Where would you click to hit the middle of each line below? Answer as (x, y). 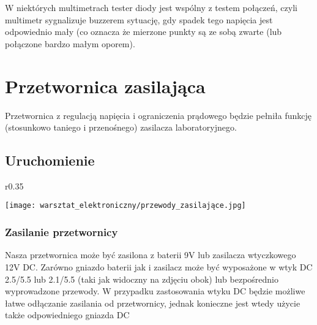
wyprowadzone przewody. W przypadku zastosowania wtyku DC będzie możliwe (155, 291)
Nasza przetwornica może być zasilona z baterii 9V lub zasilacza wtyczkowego (151, 255)
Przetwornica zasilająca (105, 86)
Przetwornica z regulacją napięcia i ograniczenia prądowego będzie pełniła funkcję (158, 115)
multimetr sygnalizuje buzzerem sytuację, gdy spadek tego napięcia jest (139, 19)
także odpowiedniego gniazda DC (67, 315)
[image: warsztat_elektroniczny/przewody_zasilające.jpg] (125, 206)
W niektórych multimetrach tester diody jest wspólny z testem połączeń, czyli (151, 7)
